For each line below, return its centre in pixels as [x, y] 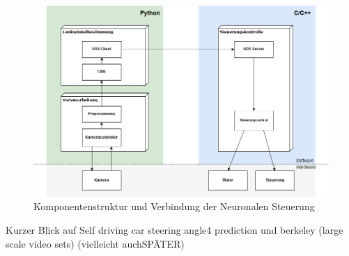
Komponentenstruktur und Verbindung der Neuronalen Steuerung [174, 206]
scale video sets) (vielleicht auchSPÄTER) [95, 243]
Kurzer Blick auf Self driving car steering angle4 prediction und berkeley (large [174, 229]
